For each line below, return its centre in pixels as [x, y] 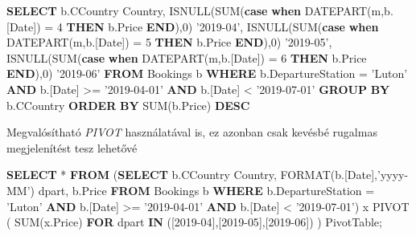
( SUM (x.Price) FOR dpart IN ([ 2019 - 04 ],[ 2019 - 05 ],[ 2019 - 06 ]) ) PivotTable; [194, 222]
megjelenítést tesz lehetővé [72, 147]
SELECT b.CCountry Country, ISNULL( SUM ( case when [154, 10]
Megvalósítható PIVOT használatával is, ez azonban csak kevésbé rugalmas [192, 132]
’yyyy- [393, 175]
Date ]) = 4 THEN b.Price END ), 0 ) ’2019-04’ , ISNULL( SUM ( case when [194, 26]
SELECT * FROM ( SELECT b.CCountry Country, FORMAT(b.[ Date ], [192, 175]
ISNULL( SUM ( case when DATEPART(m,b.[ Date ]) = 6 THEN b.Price [187, 57]
